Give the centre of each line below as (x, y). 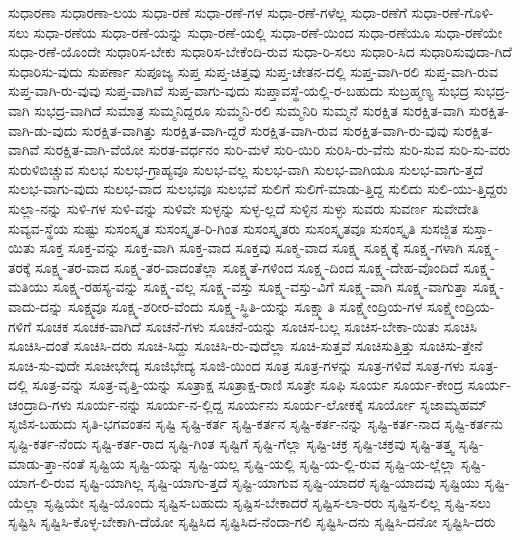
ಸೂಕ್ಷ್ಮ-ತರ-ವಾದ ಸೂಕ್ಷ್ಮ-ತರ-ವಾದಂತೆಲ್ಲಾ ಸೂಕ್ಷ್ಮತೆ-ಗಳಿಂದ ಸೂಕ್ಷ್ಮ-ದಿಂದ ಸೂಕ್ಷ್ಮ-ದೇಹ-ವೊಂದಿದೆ (247, 266)
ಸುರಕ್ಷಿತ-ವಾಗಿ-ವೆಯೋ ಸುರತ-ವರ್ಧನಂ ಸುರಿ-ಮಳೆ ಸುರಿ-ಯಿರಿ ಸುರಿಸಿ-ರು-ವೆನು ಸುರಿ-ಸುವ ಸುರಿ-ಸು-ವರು (277, 149)
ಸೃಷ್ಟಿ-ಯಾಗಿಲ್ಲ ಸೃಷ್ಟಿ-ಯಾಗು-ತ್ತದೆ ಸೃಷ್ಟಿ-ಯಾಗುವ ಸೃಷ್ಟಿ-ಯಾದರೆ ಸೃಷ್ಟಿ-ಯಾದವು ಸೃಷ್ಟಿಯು (279, 482)
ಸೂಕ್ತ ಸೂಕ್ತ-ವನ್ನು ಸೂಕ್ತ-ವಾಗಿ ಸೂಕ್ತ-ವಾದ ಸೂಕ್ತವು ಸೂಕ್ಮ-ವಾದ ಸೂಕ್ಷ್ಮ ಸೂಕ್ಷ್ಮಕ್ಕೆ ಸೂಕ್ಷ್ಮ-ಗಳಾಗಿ (251, 247)
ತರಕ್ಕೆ (19, 266)
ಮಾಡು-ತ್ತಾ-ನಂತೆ (46, 462)
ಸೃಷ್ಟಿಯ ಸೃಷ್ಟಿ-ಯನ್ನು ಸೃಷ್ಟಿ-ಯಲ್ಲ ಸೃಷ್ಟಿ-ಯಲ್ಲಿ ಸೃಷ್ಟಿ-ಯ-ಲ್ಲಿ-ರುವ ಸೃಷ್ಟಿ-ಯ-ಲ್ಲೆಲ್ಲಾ (272, 462)
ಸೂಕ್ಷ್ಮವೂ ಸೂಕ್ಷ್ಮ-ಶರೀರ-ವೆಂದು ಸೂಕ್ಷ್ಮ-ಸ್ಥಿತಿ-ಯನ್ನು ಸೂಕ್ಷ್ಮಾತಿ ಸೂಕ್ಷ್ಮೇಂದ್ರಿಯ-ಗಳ (245, 305)
